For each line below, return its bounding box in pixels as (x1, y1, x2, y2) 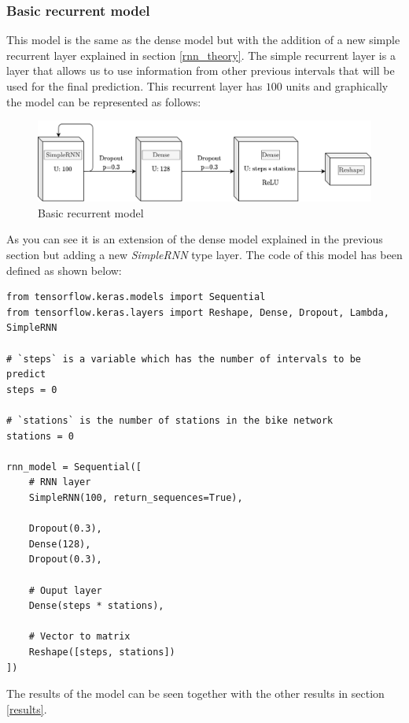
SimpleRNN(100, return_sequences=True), (28, 491, 243, 503)
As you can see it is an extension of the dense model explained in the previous (6, 231, 383, 247)
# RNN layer (28, 476, 91, 488)
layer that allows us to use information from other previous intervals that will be (6, 62, 395, 79)
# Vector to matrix (28, 631, 131, 643)
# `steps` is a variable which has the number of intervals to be (6, 353, 362, 365)
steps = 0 (6, 384, 57, 395)
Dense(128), (28, 538, 91, 550)
